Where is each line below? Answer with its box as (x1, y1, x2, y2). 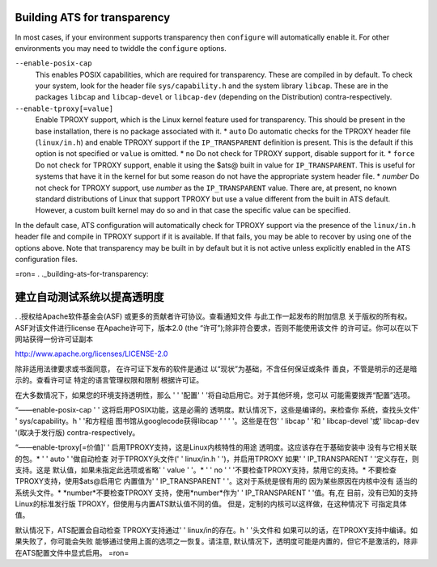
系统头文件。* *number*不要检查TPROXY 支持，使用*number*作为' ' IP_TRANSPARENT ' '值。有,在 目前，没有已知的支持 (15, 488, 418, 497)
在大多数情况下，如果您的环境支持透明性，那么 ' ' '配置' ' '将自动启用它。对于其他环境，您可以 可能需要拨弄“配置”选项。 (15, 390, 415, 400)
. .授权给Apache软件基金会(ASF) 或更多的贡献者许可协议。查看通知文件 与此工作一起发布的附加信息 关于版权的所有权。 (15, 311, 412, 321)
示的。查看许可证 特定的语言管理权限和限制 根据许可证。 (15, 375, 204, 385)
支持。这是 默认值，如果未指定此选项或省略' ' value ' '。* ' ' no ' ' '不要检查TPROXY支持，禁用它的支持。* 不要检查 (15, 465, 397, 475)
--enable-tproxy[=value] (15, 104, 113, 113)
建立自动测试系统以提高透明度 (15, 290, 164, 304)
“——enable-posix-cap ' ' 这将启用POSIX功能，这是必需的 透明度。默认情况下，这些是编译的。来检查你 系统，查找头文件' (15, 404, 420, 414)
